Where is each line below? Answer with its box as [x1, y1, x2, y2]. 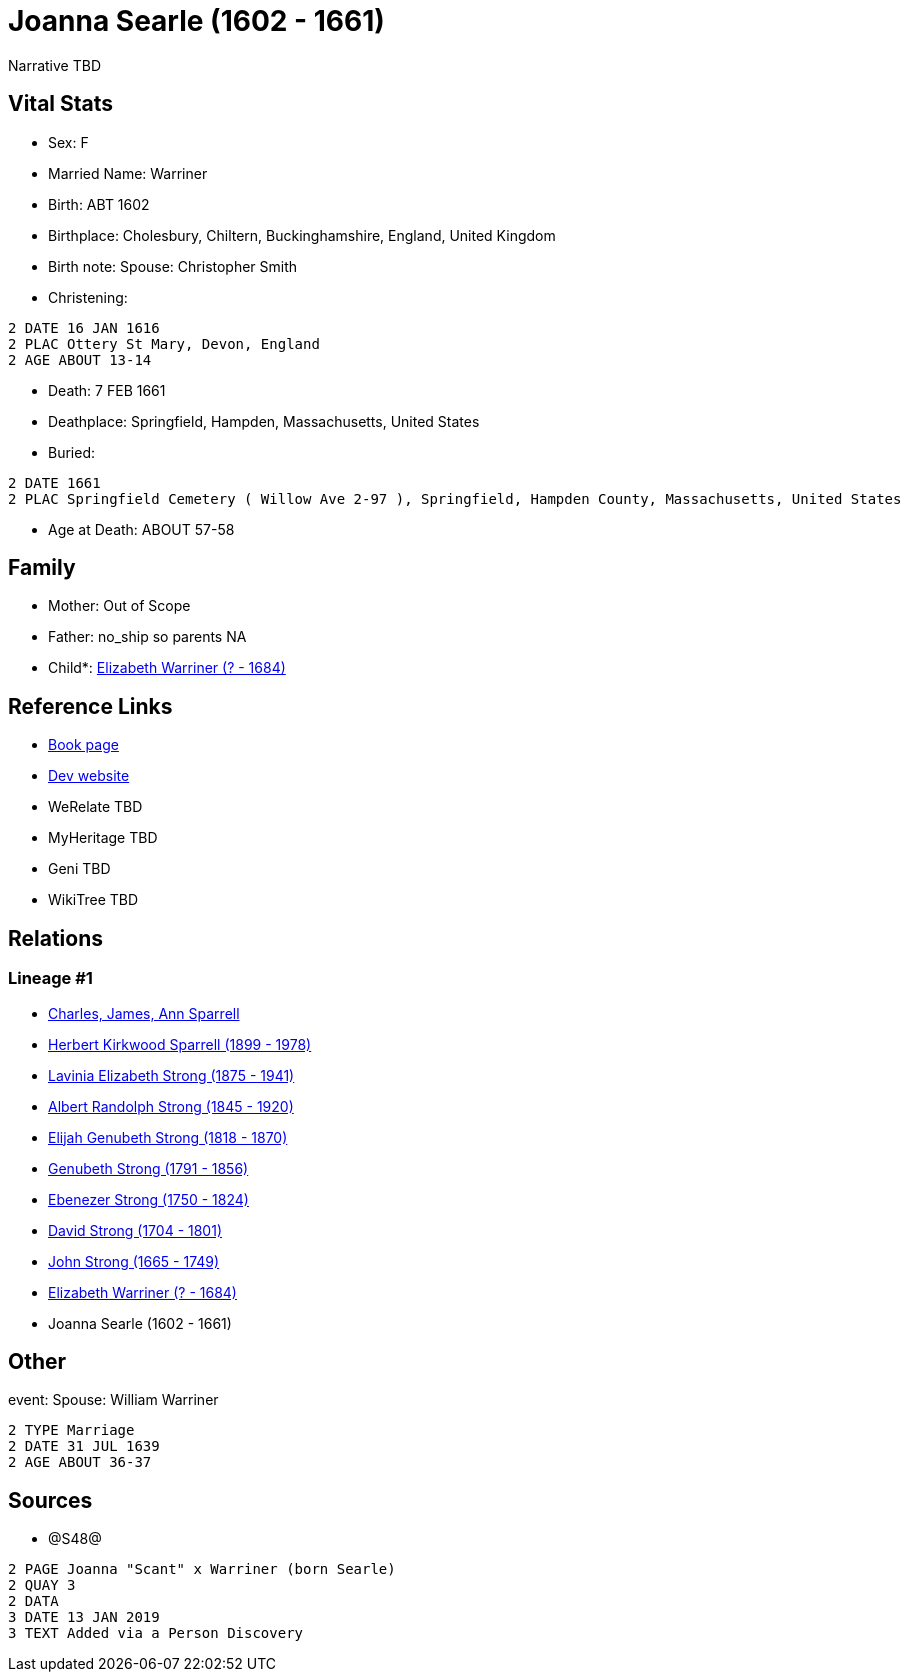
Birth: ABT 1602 [48, 195, 150, 213]
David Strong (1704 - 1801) [48, 1221, 223, 1239]
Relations [8, 925, 104, 951]
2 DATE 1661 [8, 474, 101, 491]
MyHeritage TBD [48, 829, 158, 847]
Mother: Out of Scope [48, 597, 191, 615]
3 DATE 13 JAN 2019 [8, 1609, 160, 1626]
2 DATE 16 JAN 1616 [8, 319, 160, 336]
